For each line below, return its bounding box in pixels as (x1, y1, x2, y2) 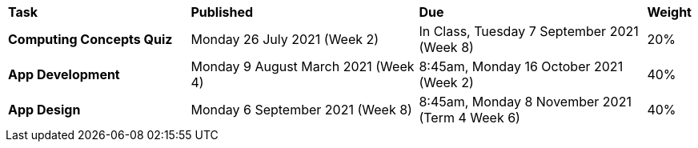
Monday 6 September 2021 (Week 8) (191, 102, 412, 118)
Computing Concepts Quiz (8, 31, 173, 47)
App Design (8, 102, 81, 118)
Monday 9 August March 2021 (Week (191, 58, 415, 74)
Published (191, 4, 254, 20)
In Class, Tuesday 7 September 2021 (419, 23, 639, 39)
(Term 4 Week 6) (419, 110, 520, 126)
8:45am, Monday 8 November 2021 (419, 94, 632, 110)
